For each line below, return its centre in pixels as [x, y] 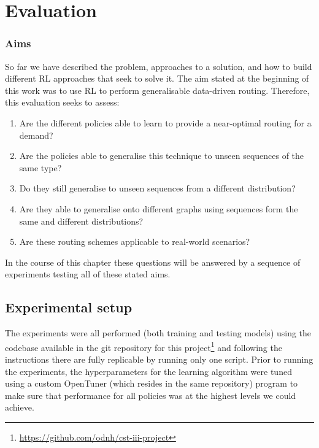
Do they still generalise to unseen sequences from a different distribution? [157, 188]
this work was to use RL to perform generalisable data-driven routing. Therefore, [157, 90]
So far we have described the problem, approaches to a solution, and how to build [159, 66]
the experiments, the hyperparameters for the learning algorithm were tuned [148, 371]
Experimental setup [69, 307]
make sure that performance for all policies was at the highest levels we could [151, 395]
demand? [36, 135]
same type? [40, 167]
